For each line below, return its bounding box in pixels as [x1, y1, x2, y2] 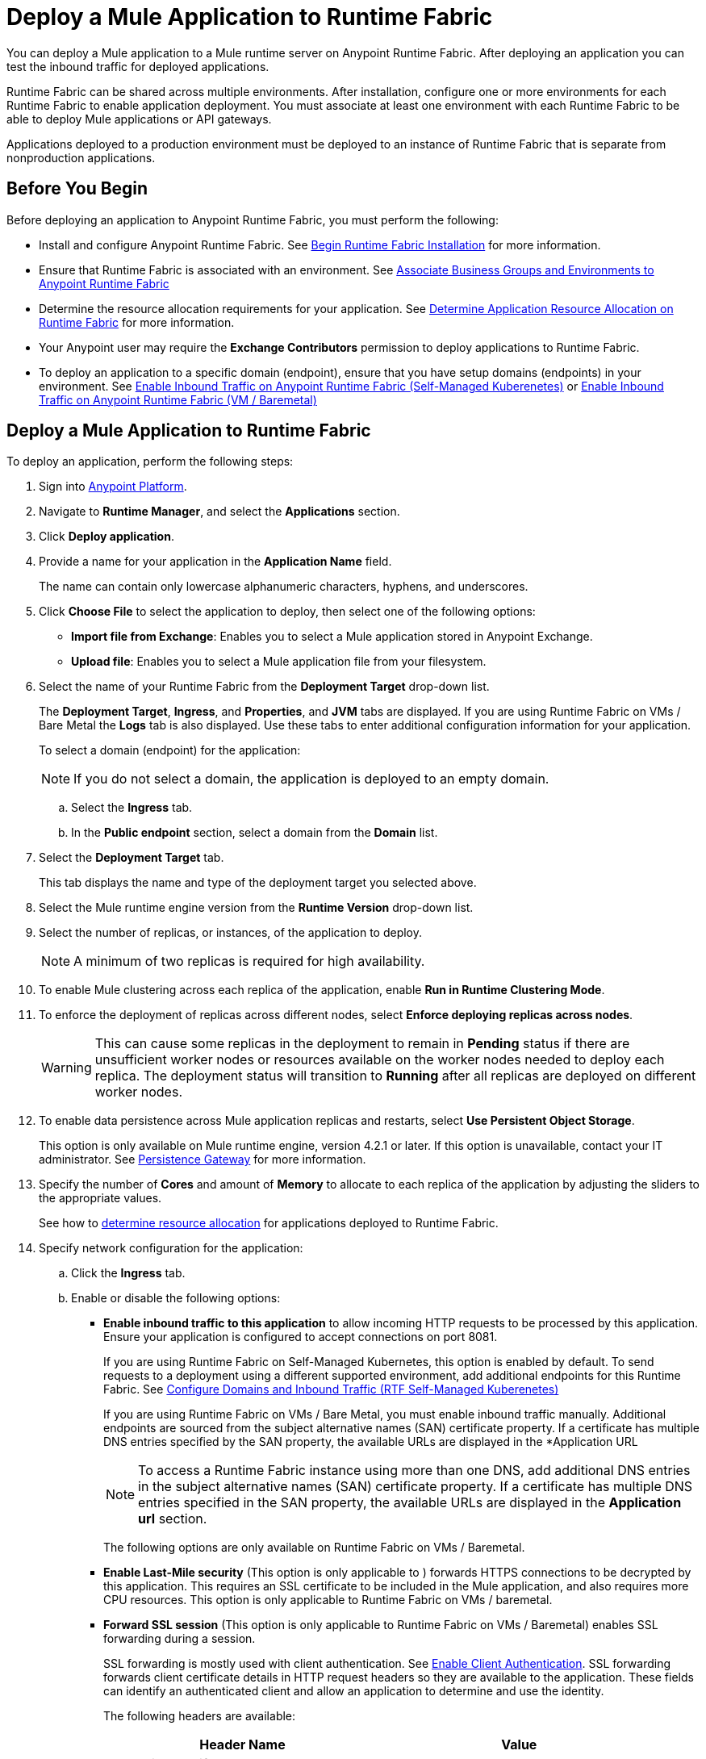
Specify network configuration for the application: [39, 1241, 303, 1256]
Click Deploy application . [39, 529, 174, 544]
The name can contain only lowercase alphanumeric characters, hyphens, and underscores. [39, 579, 528, 594]
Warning [41, 1059, 92, 1076]
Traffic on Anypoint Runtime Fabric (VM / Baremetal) [39, 392, 317, 407]
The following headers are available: [103, 1709, 296, 1723]
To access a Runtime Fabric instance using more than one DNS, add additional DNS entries [138, 1462, 691, 1479]
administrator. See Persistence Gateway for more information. [39, 1152, 366, 1167]
